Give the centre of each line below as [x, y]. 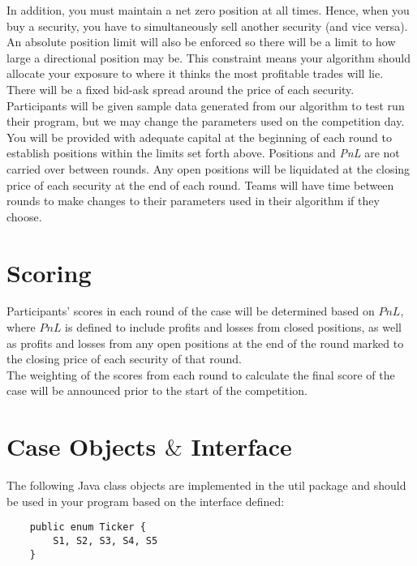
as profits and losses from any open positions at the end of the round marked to [205, 343]
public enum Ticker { [88, 527]
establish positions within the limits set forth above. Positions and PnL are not [203, 153]
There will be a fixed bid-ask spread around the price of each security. [181, 89]
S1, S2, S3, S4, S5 [105, 540]
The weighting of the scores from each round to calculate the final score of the [201, 374]
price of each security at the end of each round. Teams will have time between [200, 184]
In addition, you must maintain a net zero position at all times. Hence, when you [208, 10]
